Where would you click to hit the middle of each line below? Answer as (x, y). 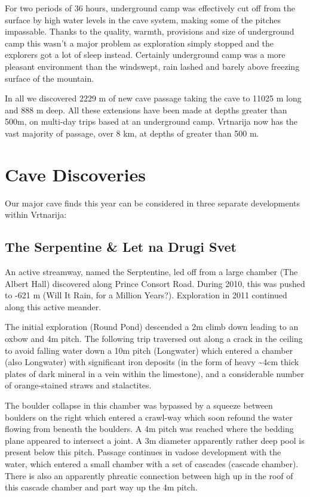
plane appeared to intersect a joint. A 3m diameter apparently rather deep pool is (155, 440)
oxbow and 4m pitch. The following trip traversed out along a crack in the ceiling (154, 339)
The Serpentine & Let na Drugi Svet (121, 247)
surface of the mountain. (50, 78)
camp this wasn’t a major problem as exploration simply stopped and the (139, 43)
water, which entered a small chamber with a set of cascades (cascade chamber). (152, 463)
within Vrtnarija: (36, 214)
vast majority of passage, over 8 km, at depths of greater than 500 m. (132, 133)
